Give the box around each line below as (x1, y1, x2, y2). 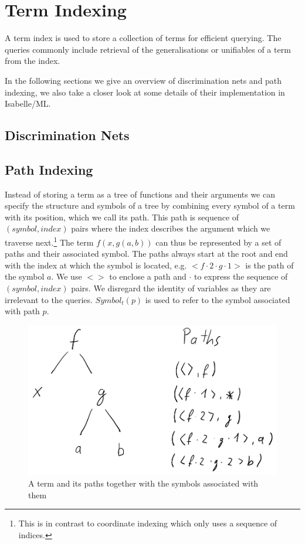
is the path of (245, 259, 294, 271)
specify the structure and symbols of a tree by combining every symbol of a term (5, 199, 295, 212)
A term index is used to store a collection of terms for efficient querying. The (5, 32, 282, 44)
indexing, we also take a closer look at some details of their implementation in (5, 86, 285, 98)
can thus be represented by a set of (155, 236, 282, 248)
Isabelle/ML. (5, 97, 51, 110)
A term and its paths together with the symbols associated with (28, 477, 259, 489)
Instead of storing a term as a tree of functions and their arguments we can (5, 188, 275, 200)
